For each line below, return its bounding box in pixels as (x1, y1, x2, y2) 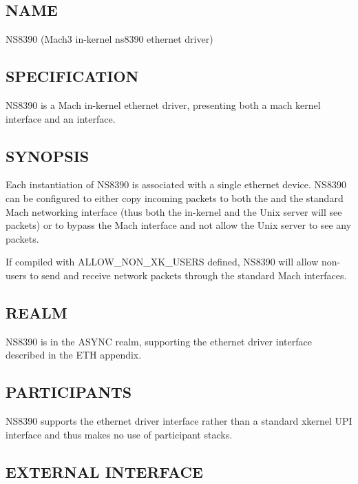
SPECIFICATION (6, 65, 139, 87)
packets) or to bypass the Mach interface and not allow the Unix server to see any (6, 218, 352, 232)
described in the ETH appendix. (6, 347, 142, 362)
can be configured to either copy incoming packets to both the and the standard (6, 190, 344, 205)
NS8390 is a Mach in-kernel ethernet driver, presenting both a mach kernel (6, 98, 321, 112)
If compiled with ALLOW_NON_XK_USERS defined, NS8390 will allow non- (6, 254, 341, 269)
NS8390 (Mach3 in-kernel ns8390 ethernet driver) (6, 32, 213, 46)
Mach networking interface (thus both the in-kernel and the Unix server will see (6, 204, 342, 219)
